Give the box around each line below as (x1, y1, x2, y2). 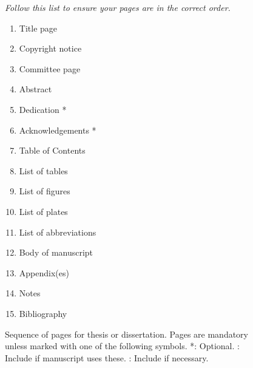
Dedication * (19, 103, 67, 115)
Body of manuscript (19, 246, 93, 259)
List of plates (19, 205, 68, 217)
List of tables (19, 164, 68, 177)
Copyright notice (19, 42, 82, 55)
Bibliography (19, 307, 67, 319)
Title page (19, 21, 58, 34)
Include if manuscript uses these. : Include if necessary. (5, 351, 209, 364)
